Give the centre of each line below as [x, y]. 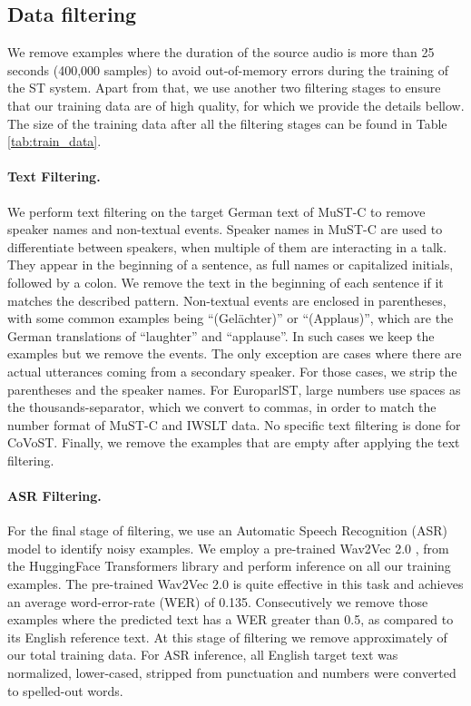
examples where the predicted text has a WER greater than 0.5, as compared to [231, 619]
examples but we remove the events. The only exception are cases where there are [235, 353]
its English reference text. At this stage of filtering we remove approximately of [227, 637]
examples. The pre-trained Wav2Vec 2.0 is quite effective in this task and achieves [235, 584]
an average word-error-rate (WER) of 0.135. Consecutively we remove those [218, 601]
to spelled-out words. [65, 690]
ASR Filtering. [54, 496]
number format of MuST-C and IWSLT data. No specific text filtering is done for [234, 424]
